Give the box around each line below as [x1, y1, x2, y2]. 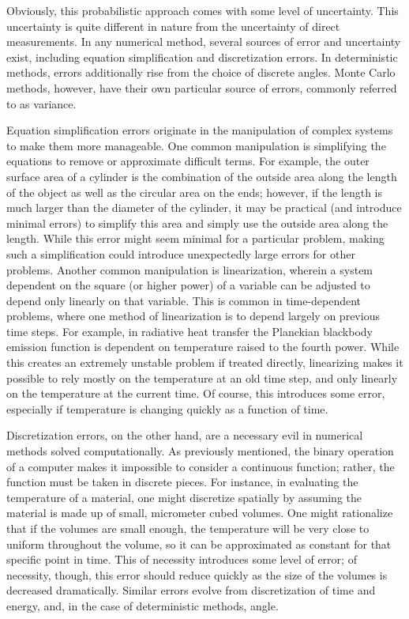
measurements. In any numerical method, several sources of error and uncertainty [6, 33, 401, 50]
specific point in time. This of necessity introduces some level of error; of [6, 551, 357, 568]
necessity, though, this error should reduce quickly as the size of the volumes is [6, 566, 388, 583]
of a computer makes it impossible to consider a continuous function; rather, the [6, 458, 395, 474]
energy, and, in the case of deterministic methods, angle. [6, 597, 279, 613]
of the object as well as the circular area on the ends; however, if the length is [6, 183, 383, 200]
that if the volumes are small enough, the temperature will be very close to [6, 520, 370, 536]
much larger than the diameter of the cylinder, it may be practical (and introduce [6, 199, 402, 216]
